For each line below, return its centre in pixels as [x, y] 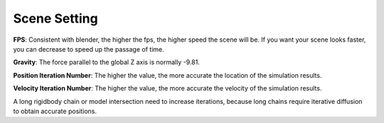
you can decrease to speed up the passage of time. [89, 49]
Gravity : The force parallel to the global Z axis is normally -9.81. [107, 62]
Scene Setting [56, 18]
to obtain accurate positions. [55, 111]
